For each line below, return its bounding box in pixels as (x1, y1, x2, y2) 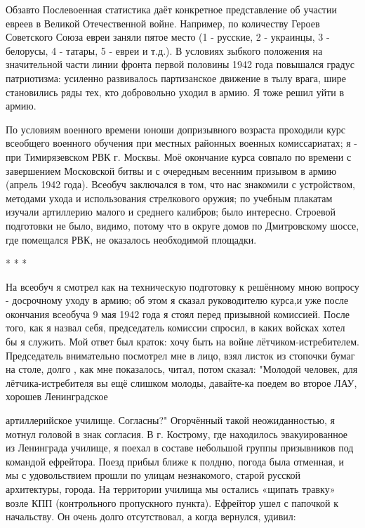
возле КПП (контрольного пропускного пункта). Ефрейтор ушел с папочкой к (6, 495, 339, 510)
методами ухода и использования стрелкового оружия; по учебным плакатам (6, 190, 333, 205)
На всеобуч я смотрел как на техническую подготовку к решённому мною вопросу (6, 279, 359, 293)
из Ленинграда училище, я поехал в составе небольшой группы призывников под (6, 440, 354, 455)
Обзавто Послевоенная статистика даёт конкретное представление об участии (6, 2, 337, 16)
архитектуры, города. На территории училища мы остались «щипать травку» (6, 482, 336, 496)
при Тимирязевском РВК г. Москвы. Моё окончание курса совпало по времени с (6, 149, 352, 164)
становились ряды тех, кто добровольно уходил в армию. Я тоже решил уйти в (6, 84, 345, 99)
